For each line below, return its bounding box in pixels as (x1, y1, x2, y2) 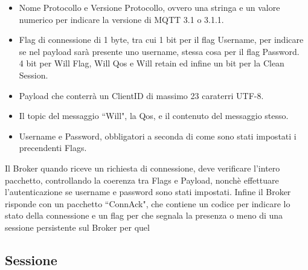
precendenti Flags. (19, 141, 87, 154)
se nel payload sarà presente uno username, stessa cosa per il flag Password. (19, 45, 300, 57)
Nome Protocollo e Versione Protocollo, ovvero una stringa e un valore (19, 1, 280, 13)
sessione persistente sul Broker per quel (5, 220, 150, 233)
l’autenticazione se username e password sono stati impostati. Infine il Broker (5, 185, 291, 198)
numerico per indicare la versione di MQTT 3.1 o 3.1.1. (19, 13, 224, 25)
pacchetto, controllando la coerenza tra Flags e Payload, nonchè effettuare (5, 173, 279, 186)
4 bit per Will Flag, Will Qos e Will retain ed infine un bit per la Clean (19, 57, 284, 69)
